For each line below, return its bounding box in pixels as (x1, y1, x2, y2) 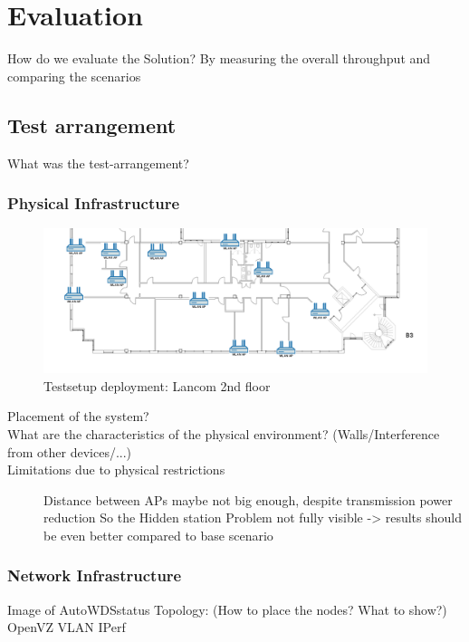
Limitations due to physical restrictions (7, 460, 225, 479)
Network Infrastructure (7, 564, 182, 587)
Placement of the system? (7, 407, 149, 426)
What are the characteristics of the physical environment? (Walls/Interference (7, 424, 440, 443)
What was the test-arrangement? (7, 153, 189, 172)
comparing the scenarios (7, 66, 141, 85)
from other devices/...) (7, 442, 132, 461)
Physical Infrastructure (7, 192, 180, 215)
